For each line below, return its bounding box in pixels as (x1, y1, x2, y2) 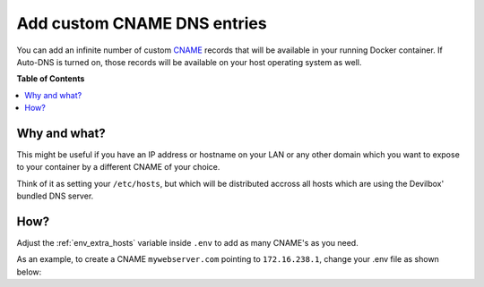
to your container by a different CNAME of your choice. (16, 162, 220, 173)
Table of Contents (16, 73, 85, 84)
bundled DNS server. (16, 190, 94, 201)
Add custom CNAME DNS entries (16, 13, 268, 33)
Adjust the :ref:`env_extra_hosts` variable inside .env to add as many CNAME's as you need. (16, 238, 359, 249)
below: (16, 266, 42, 277)
